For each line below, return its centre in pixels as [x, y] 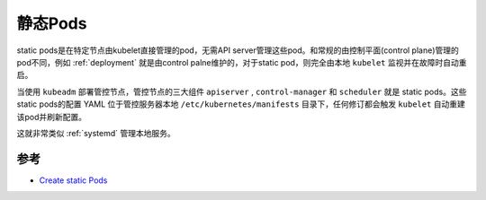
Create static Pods [73, 180]
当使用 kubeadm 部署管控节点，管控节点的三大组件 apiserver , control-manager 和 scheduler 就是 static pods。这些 [242, 91]
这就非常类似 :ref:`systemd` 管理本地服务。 [96, 133]
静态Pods [52, 23]
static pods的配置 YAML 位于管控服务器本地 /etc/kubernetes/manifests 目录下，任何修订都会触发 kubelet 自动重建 [241, 104]
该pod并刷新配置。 [52, 117]
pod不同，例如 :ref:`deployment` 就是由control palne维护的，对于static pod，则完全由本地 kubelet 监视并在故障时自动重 [242, 62]
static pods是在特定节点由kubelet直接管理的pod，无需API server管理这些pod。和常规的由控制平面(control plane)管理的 [238, 50]
